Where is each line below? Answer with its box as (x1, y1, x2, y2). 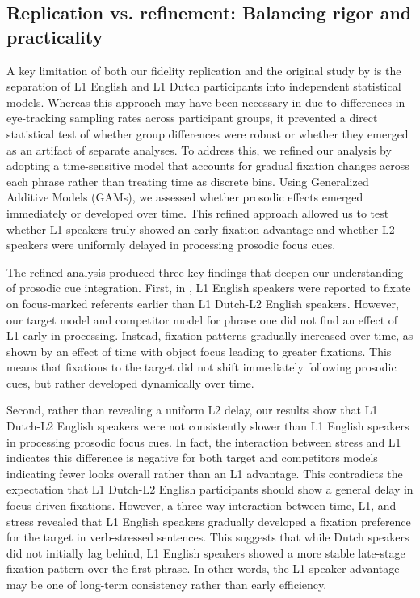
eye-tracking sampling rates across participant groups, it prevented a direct (6, 109, 378, 126)
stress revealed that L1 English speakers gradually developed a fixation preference (6, 512, 411, 529)
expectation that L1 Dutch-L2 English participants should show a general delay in (6, 481, 414, 498)
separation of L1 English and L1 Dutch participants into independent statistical (6, 78, 401, 95)
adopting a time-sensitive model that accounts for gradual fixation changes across (6, 157, 409, 174)
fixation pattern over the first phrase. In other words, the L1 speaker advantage (6, 560, 400, 577)
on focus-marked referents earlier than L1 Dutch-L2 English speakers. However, (6, 295, 399, 312)
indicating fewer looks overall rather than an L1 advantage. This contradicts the (6, 464, 403, 481)
